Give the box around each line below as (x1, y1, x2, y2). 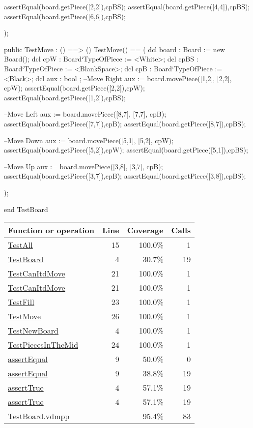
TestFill (8, 296, 34, 308)
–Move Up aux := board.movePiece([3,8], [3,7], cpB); (4, 161, 163, 171)
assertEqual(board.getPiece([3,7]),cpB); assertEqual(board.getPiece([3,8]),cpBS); (4, 171, 246, 181)
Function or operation (8, 224, 94, 236)
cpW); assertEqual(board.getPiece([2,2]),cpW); (4, 83, 145, 93)
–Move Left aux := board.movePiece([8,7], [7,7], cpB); (4, 109, 167, 119)
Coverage (127, 224, 164, 236)
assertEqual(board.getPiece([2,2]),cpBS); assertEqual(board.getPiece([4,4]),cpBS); (4, 1, 250, 11)
